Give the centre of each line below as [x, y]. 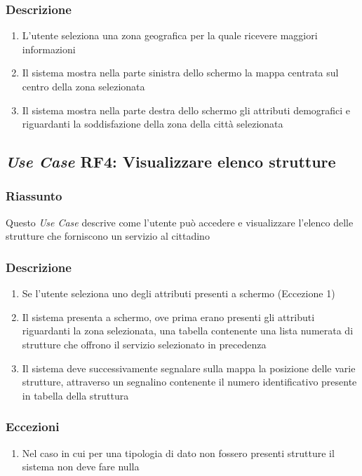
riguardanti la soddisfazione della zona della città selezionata [153, 124]
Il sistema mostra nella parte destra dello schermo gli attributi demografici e [186, 110]
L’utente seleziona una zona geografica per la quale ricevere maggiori [170, 35]
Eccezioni [33, 427]
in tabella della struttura [75, 395]
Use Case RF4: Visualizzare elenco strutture [171, 162]
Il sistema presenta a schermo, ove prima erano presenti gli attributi [168, 317]
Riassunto [34, 196]
